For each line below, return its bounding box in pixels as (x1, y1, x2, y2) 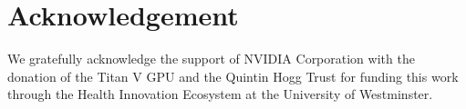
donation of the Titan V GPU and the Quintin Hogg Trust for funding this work (7, 66, 459, 85)
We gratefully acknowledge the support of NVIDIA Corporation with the (7, 49, 415, 68)
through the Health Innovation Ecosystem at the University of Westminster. (7, 84, 433, 104)
